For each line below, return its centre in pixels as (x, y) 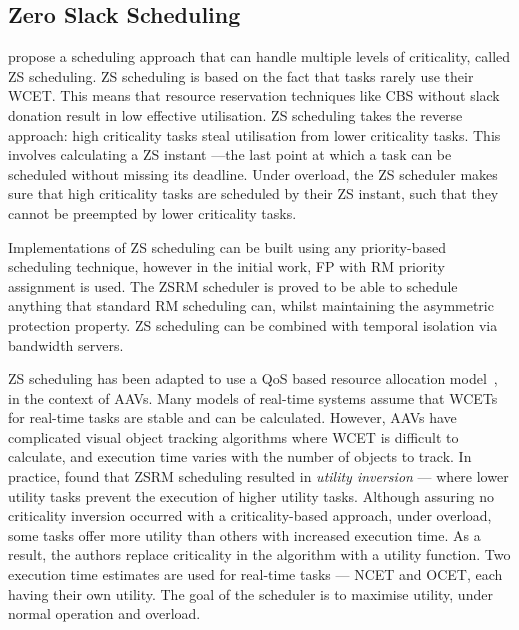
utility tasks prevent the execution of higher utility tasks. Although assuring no (251, 495)
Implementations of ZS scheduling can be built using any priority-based (227, 246)
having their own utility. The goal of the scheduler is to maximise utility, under (250, 593)
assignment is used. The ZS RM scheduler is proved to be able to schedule (233, 285)
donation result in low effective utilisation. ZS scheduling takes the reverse (235, 114)
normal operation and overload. (104, 613)
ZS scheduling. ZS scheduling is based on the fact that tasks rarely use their (241, 75)
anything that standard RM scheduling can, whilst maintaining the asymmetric (251, 305)
